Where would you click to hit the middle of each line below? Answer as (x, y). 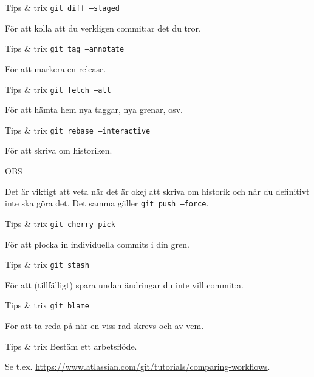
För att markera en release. (56, 68)
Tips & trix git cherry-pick (60, 223)
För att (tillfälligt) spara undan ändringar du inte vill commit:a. (124, 284)
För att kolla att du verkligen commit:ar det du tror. (103, 28)
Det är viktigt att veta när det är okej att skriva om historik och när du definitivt (157, 191)
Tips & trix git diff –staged (62, 7)
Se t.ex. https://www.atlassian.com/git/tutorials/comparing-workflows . (138, 366)
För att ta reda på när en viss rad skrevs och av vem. (104, 325)
